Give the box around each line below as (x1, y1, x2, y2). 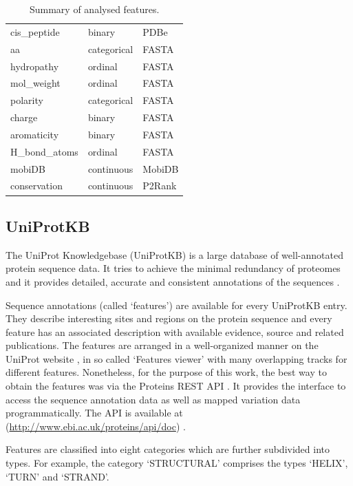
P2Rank (142, 178, 177, 193)
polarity (10, 93, 43, 107)
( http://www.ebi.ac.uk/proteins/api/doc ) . (6, 419, 186, 433)
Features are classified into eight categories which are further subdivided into (6, 442, 330, 456)
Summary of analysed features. (29, 2, 160, 16)
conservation (10, 178, 63, 193)
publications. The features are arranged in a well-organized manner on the (6, 338, 319, 352)
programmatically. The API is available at (6, 405, 183, 420)
